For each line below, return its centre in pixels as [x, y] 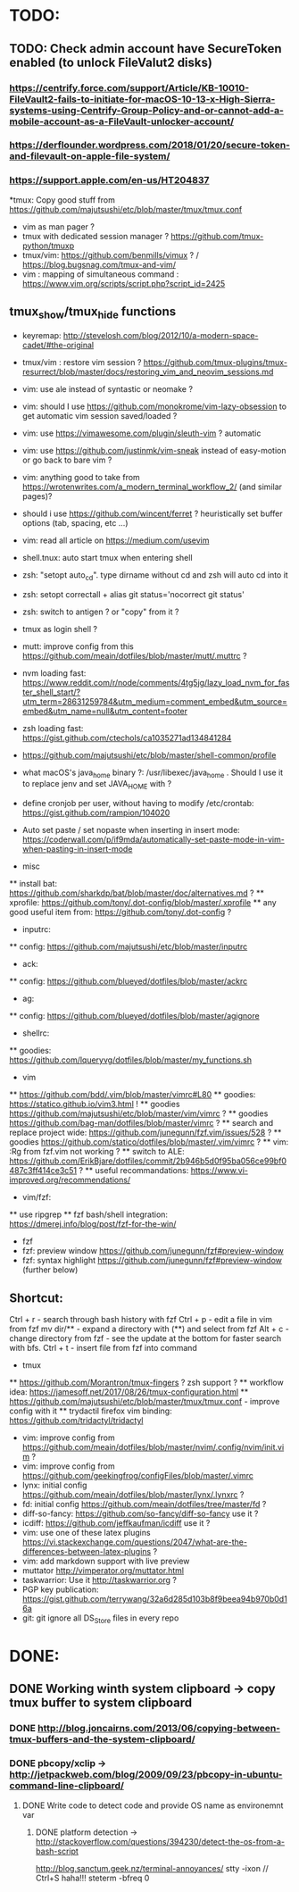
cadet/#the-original [58, 345]
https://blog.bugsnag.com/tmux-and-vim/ [99, 264]
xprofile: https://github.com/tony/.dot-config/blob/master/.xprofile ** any [143, 903]
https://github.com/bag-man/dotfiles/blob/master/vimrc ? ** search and [141, 1123]
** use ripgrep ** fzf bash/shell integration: [88, 1214]
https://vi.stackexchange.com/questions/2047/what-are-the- [135, 1542]
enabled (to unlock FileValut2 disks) [111, 62]
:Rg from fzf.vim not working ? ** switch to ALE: [97, 1152]
